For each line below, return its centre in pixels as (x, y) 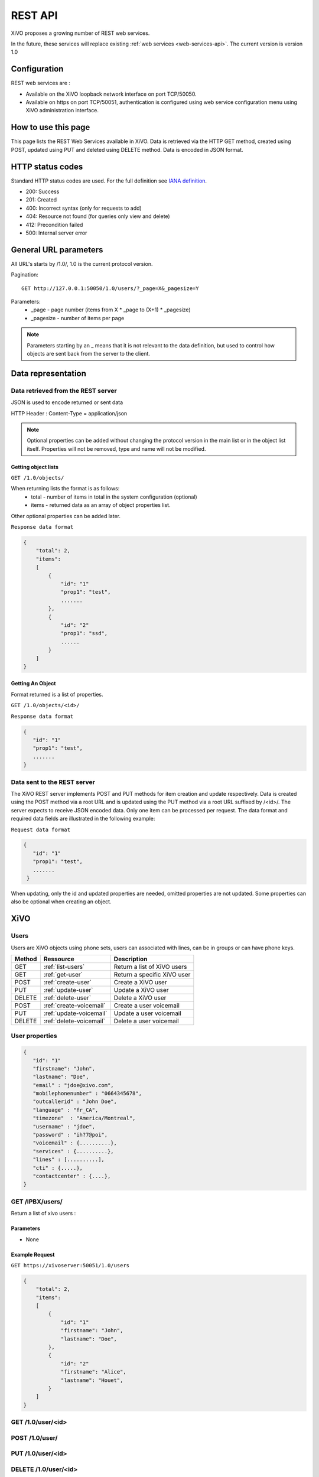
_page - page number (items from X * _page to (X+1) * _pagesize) (111, 310)
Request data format (41, 829)
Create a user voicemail (147, 1006)
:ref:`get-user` (63, 974)
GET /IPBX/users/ (37, 1201)
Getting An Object (33, 684)
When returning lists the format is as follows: (65, 489)
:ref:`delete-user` (67, 997)
